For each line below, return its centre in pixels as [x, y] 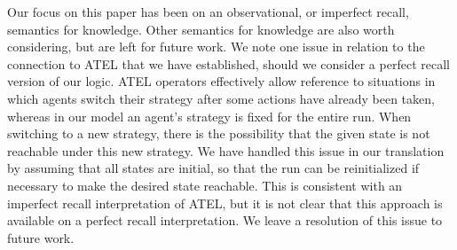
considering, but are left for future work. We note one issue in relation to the [216, 47]
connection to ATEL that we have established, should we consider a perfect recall [228, 63]
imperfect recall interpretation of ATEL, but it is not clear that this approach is [225, 203]
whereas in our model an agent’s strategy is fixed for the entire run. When [209, 116]
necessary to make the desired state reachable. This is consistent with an [205, 185]
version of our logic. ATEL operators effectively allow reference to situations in [221, 81]
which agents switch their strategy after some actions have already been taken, [221, 98]
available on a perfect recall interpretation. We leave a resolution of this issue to [225, 220]
